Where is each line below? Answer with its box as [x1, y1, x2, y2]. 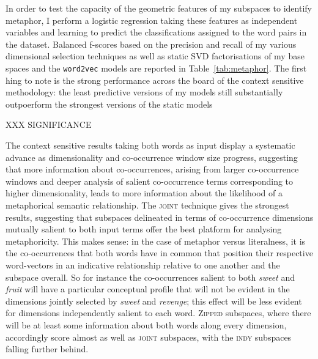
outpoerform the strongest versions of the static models [6, 97, 213, 110]
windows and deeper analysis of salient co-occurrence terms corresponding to [6, 174, 294, 187]
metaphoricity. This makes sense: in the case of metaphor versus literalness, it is [6, 234, 306, 247]
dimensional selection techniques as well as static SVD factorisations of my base [6, 50, 305, 62]
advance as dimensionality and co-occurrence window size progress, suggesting [6, 150, 298, 163]
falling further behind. [6, 342, 89, 355]
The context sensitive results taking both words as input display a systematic [6, 139, 295, 151]
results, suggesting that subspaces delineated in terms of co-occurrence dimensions [6, 210, 314, 223]
